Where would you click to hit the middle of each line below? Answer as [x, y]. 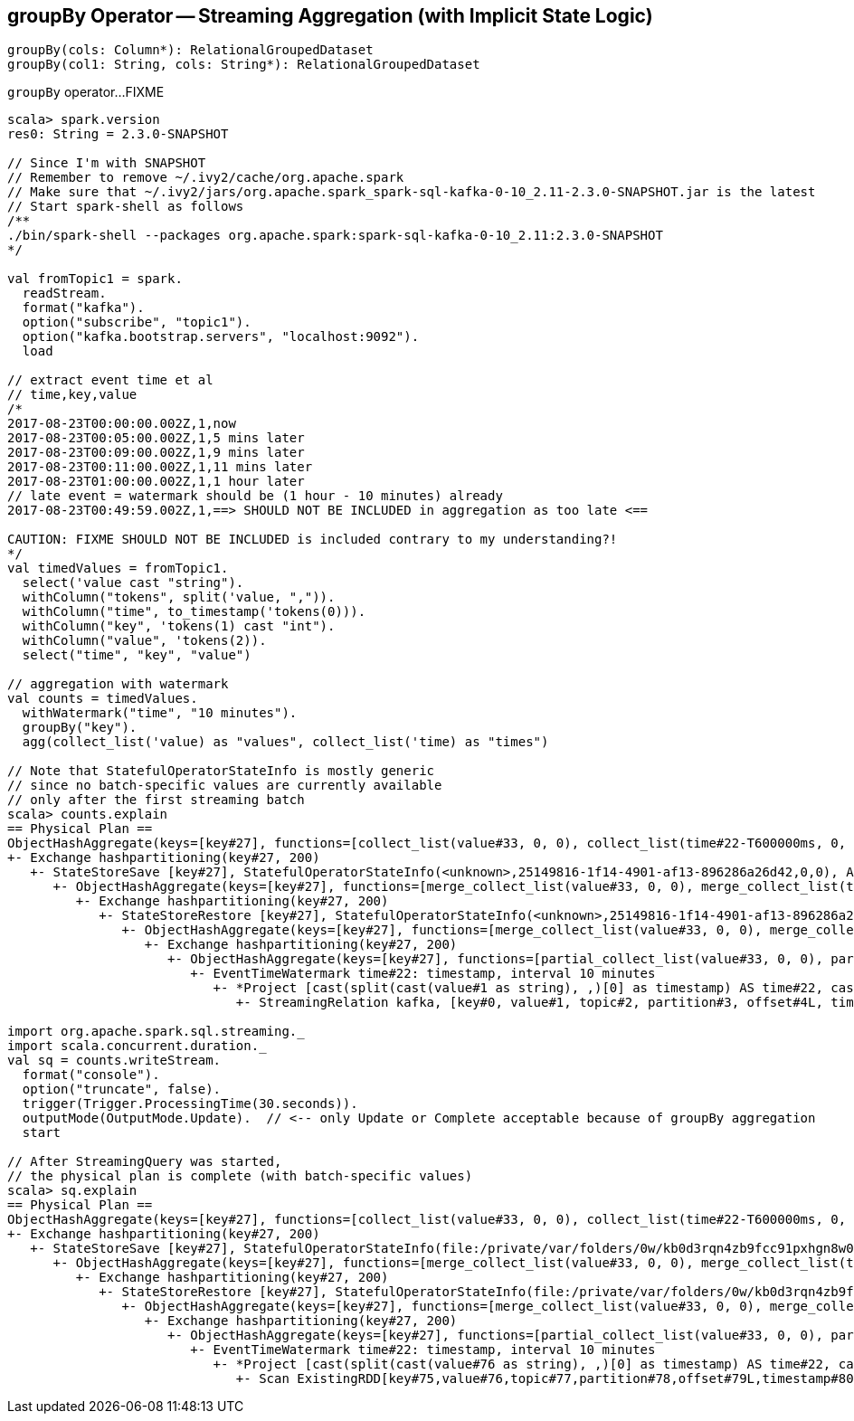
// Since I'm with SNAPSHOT [107, 163]
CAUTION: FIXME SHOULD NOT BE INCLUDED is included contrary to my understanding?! [313, 540]
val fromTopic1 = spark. [95, 279]
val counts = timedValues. [103, 699]
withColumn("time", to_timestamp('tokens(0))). [194, 612]
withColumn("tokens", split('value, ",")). [179, 597]
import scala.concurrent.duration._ [137, 1046]
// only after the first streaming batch [156, 800]
